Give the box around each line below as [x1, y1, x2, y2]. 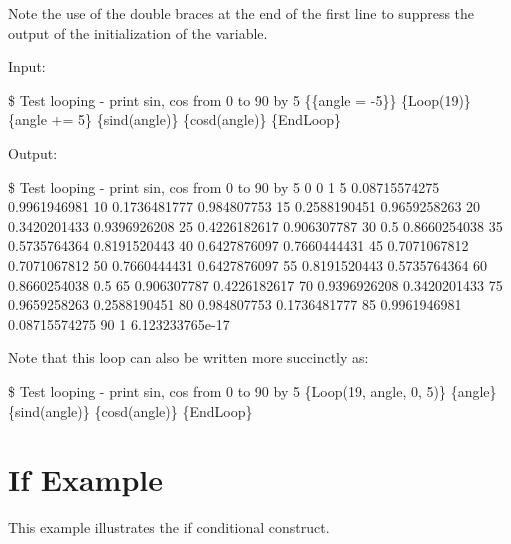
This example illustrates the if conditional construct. [8, 517, 330, 538]
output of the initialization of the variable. [8, 22, 268, 43]
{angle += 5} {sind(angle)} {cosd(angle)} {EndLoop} [8, 109, 342, 130]
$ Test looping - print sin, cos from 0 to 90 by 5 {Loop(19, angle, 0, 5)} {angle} [8, 380, 497, 401]
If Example [8, 459, 163, 500]
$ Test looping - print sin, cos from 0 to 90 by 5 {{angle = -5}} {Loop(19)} [8, 89, 471, 110]
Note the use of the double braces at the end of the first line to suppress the [8, 3, 475, 23]
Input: [8, 56, 46, 77]
